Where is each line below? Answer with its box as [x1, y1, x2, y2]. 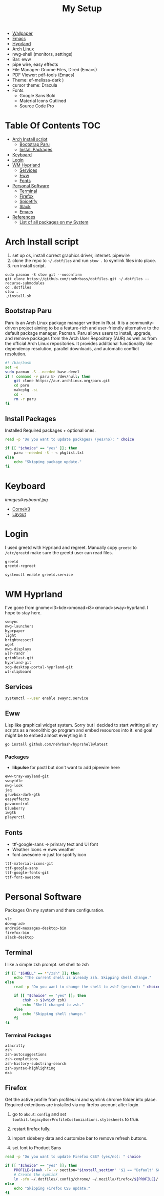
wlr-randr [5, 651, 25, 656]
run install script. [12, 263, 46, 269]
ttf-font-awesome [5, 874, 41, 880]
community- [129, 320, 154, 325]
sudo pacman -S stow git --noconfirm [5, 272, 82, 277]
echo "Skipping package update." [14, 459, 82, 464]
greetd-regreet [5, 564, 36, 568]
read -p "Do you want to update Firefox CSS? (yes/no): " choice [5, 1155, 141, 1159]
